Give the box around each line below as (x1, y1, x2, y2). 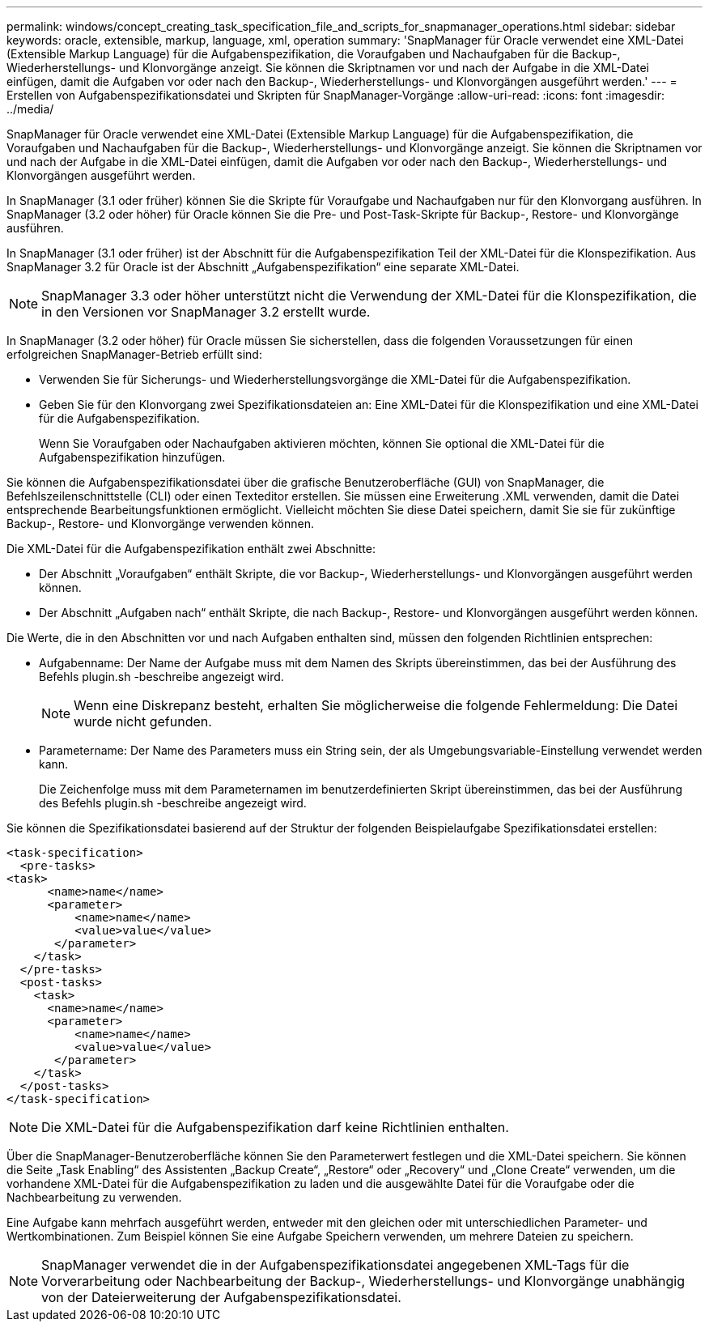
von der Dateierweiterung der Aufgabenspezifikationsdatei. (41, 1289, 401, 1305)
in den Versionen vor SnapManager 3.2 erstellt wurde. (41, 304, 371, 320)
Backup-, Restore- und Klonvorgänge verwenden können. (6, 517, 314, 530)
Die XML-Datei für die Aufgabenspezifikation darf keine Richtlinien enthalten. (41, 1119, 509, 1135)
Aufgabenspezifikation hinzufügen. (39, 450, 226, 464)
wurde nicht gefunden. (74, 713, 212, 730)
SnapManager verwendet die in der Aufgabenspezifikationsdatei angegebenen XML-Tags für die (41, 1257, 630, 1273)
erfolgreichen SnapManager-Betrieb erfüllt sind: (6, 347, 262, 361)
